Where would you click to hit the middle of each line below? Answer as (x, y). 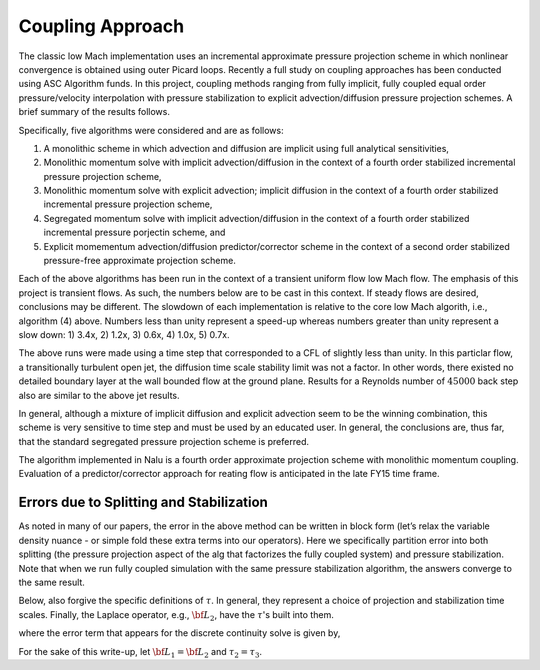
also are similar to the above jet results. (99, 395)
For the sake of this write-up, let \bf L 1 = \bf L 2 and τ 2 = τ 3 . (140, 652)
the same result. (51, 582)
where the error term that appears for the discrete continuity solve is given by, (179, 633)
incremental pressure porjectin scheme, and (134, 232)
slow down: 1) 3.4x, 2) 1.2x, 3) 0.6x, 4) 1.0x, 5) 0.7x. (124, 334)
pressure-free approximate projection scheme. (140, 261)
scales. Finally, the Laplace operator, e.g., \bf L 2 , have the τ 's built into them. (176, 615)
